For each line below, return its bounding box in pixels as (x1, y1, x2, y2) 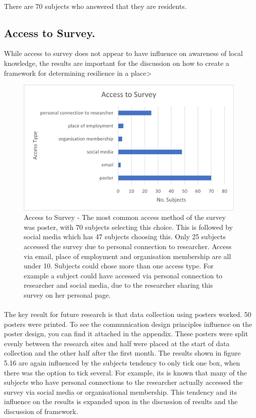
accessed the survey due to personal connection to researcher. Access (24, 241, 232, 251)
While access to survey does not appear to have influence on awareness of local (4, 48, 243, 58)
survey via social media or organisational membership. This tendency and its (4, 386, 237, 397)
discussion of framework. (4, 406, 78, 417)
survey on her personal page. (24, 289, 111, 300)
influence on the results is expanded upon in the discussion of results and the (4, 396, 238, 407)
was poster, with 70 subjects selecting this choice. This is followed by (24, 221, 233, 232)
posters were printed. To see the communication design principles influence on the (4, 318, 253, 329)
